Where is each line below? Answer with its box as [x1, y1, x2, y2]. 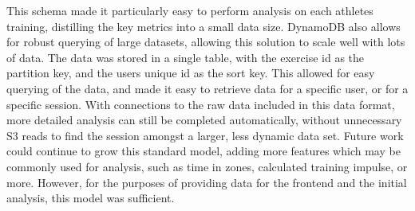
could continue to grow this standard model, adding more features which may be [6, 143, 401, 159]
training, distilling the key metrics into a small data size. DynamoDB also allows [6, 18, 401, 34]
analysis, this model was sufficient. [6, 190, 175, 206]
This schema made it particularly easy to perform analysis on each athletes [6, 2, 373, 18]
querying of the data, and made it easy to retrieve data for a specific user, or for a [6, 80, 409, 96]
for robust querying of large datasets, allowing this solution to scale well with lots [6, 33, 405, 50]
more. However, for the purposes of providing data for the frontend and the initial [6, 174, 407, 190]
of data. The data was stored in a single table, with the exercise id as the [6, 49, 365, 65]
